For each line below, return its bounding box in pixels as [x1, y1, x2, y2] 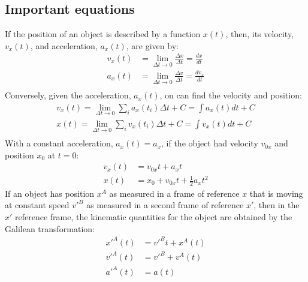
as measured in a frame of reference [109, 187, 240, 199]
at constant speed [5, 199, 70, 211]
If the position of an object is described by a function [5, 28, 201, 40]
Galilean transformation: [5, 222, 95, 235]
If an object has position [5, 187, 95, 199]
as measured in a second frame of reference [86, 199, 244, 211]
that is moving [249, 187, 303, 199]
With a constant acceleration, [5, 137, 113, 149]
